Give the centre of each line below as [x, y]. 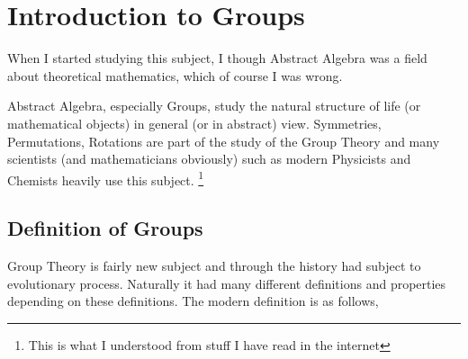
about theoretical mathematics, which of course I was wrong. [175, 75]
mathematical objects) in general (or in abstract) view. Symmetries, [194, 123]
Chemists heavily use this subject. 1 [106, 178]
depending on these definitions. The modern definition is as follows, [193, 301]
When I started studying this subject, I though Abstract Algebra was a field [217, 58]
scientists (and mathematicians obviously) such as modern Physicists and [209, 159]
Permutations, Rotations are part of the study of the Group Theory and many [224, 141]
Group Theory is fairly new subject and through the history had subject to [214, 266]
